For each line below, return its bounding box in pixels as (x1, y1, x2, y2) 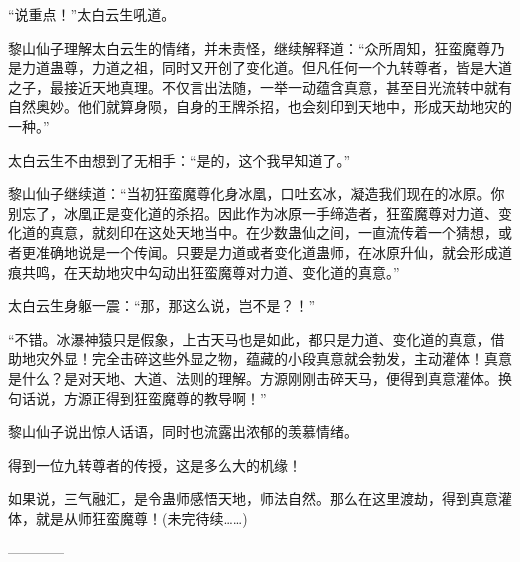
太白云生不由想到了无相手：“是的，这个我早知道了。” (8, 149, 351, 170)
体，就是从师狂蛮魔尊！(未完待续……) (8, 507, 248, 528)
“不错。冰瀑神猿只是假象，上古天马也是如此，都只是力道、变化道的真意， (8, 328, 491, 349)
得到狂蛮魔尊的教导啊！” (105, 387, 267, 408)
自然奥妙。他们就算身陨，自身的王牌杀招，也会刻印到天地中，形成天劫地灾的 (8, 96, 512, 117)
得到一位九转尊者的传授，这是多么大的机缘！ (8, 454, 302, 475)
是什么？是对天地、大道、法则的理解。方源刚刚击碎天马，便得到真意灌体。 (8, 367, 498, 388)
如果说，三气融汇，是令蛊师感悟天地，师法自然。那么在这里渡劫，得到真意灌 (8, 488, 512, 509)
